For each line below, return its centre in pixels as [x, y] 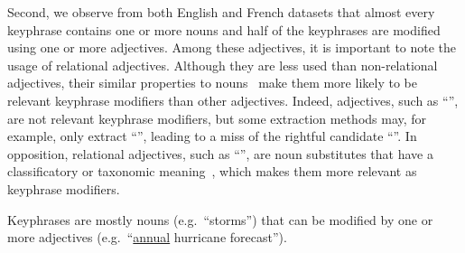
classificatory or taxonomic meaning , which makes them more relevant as [212, 171]
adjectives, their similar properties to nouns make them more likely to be [212, 83]
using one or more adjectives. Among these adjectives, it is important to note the [232, 47]
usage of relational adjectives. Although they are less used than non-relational [223, 65]
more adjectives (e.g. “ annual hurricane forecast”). [147, 237]
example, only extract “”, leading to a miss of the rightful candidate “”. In [212, 136]
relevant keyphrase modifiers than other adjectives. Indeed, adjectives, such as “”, [233, 100]
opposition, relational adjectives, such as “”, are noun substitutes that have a [220, 153]
